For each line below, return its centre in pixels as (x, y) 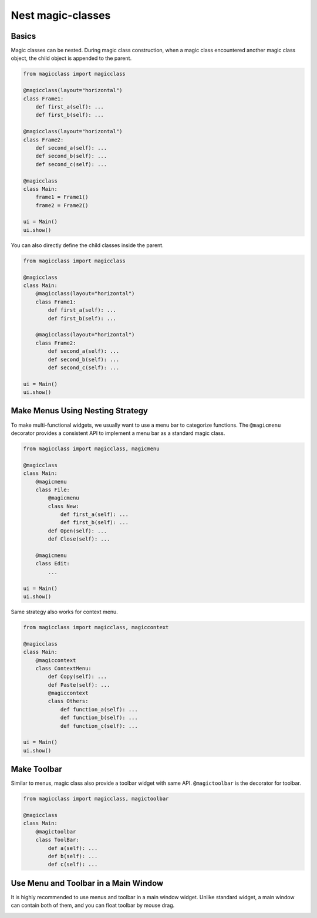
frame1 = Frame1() (62, 197)
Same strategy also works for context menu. (65, 612)
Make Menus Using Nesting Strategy (79, 411)
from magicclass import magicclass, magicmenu (91, 448)
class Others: (68, 701)
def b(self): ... (73, 856)
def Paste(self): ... (79, 685)
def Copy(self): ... (77, 677)
